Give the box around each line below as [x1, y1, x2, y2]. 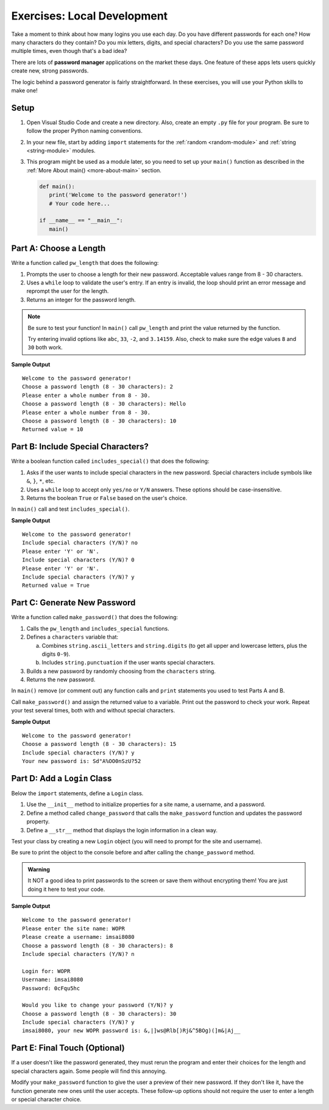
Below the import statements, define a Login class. [11, 790, 144, 797]
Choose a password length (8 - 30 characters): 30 [22, 1010, 177, 1017]
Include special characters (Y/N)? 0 [22, 557, 135, 563]
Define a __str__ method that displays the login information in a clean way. [26, 826, 218, 834]
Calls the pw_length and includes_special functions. [26, 625, 170, 632]
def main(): [39, 183, 76, 190]
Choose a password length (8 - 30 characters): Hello [22, 401, 186, 407]
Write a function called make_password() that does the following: [11, 614, 179, 621]
